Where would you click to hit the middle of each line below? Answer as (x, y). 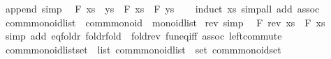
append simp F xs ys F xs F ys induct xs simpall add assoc (162, 8)
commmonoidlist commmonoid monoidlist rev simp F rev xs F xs (165, 22)
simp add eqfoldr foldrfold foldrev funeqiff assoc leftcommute (144, 36)
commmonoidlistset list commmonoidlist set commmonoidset (143, 49)
